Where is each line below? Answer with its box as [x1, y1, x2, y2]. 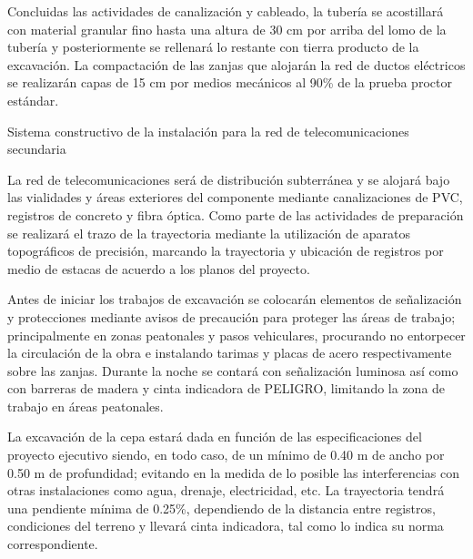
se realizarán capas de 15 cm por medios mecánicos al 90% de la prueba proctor [7, 73, 452, 92]
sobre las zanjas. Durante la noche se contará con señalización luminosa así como [7, 361, 458, 380]
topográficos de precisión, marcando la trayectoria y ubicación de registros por [7, 241, 444, 260]
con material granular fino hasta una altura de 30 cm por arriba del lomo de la [7, 19, 447, 38]
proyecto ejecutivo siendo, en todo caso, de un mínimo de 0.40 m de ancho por [7, 445, 445, 464]
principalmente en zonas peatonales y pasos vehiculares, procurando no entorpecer [7, 325, 466, 344]
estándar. [7, 90, 59, 109]
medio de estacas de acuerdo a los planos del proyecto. [7, 259, 310, 278]
